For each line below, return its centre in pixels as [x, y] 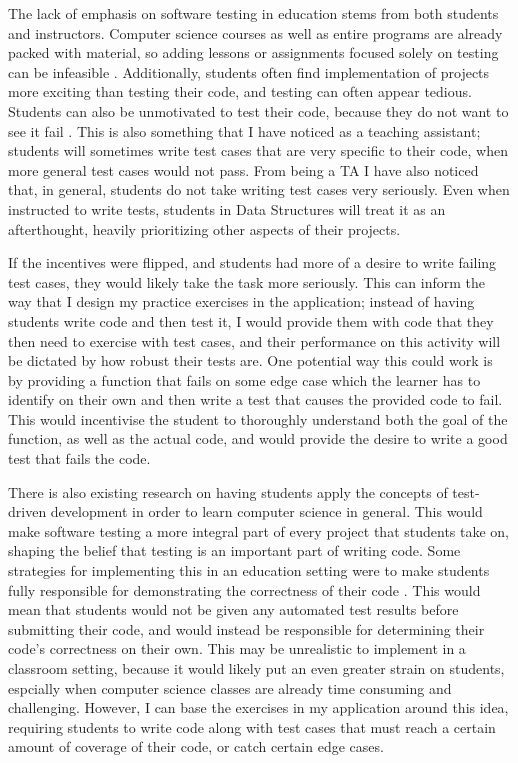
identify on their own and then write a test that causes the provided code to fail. [255, 399]
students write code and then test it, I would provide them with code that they [251, 320]
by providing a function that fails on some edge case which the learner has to [244, 379]
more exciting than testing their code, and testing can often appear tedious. [240, 91]
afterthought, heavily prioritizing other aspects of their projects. [204, 228]
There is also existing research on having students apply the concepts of [228, 491]
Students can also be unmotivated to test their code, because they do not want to [258, 110]
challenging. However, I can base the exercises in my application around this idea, [258, 707]
